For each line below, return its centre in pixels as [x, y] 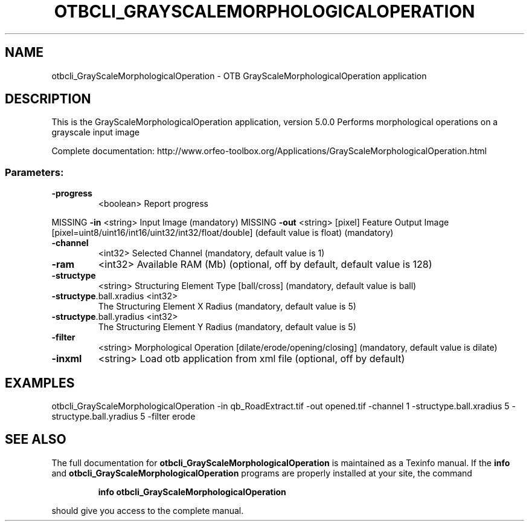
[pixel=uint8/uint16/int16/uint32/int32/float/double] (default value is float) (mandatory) [223, 233]
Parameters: [34, 172]
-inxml [67, 359]
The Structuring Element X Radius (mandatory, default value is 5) [227, 307]
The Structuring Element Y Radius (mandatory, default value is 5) [227, 327]
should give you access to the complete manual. [148, 510]
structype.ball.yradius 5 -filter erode [123, 417]
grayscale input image [95, 132]
